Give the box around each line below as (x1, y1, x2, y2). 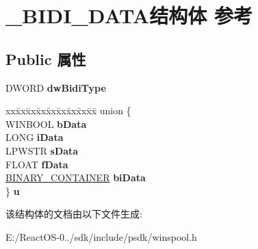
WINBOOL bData (5, 116, 87, 131)
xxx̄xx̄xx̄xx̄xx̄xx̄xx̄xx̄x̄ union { (5, 103, 131, 118)
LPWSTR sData (5, 143, 79, 157)
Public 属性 (5, 48, 86, 69)
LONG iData (5, 130, 64, 144)
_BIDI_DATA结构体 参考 (5, 1, 253, 29)
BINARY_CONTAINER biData (5, 170, 146, 185)
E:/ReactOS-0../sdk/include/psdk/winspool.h (5, 229, 197, 244)
